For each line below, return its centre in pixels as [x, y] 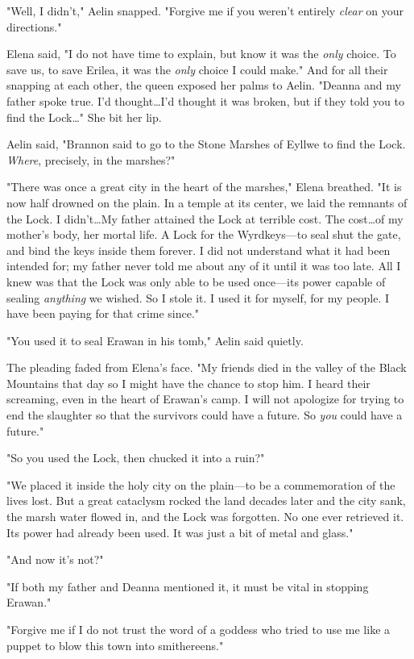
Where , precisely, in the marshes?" [91, 159]
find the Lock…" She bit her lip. [84, 117]
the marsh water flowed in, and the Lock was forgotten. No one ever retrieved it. [205, 517]
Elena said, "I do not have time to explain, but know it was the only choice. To [201, 54]
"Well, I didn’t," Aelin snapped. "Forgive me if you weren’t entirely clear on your [205, 10]
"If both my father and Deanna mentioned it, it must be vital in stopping [188, 586]
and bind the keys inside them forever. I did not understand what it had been [199, 250]
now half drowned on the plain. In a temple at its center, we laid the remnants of [207, 202]
